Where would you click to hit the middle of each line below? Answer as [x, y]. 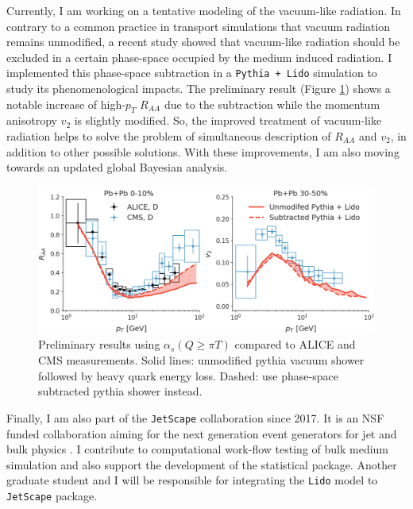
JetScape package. [52, 495]
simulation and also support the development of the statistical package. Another [202, 464]
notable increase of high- [66, 104]
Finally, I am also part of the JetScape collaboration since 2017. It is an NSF [195, 417]
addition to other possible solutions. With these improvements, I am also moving [203, 151]
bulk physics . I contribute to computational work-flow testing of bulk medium [198, 449]
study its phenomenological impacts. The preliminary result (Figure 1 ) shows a [199, 89]
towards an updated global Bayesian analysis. [117, 167]
